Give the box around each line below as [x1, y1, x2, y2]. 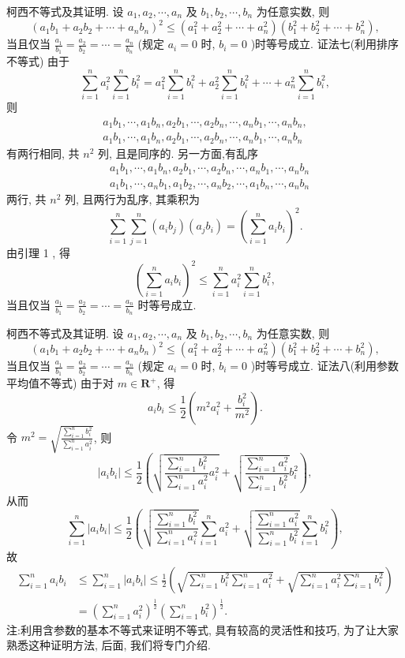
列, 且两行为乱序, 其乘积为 [64, 191, 201, 207]
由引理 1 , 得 [6, 244, 70, 260]
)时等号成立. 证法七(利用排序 [250, 36, 399, 52]
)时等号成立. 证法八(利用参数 [250, 357, 399, 374]
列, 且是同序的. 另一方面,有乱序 [97, 144, 258, 161]
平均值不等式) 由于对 [6, 375, 114, 391]
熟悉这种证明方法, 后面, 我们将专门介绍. [6, 637, 211, 653]
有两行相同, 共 [6, 144, 80, 161]
